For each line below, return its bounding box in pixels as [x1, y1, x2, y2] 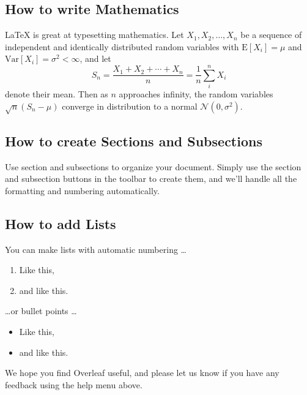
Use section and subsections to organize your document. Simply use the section [5, 160, 301, 173]
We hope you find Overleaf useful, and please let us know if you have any [5, 366, 279, 379]
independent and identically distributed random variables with [5, 40, 239, 53]
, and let [80, 52, 111, 65]
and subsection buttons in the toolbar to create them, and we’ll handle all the [5, 172, 297, 185]
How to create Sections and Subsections [5, 131, 262, 150]
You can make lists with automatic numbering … [5, 243, 187, 255]
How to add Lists [5, 214, 116, 233]
